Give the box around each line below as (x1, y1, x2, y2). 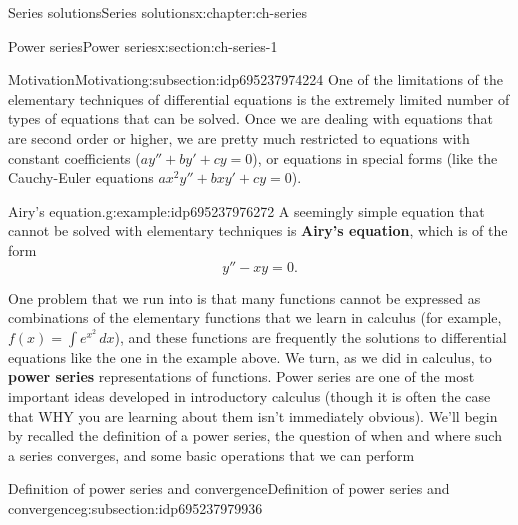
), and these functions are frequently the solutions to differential (114, 326, 507, 347)
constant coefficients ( (8, 147, 141, 168)
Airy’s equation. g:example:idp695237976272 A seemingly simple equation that (8, 200, 485, 221)
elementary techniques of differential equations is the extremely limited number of (8, 88, 510, 109)
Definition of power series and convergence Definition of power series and (8, 478, 450, 499)
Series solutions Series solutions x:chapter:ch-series (8, 2, 308, 22)
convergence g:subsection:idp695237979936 (8, 497, 263, 518)
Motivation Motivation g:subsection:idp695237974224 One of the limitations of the (8, 69, 503, 90)
